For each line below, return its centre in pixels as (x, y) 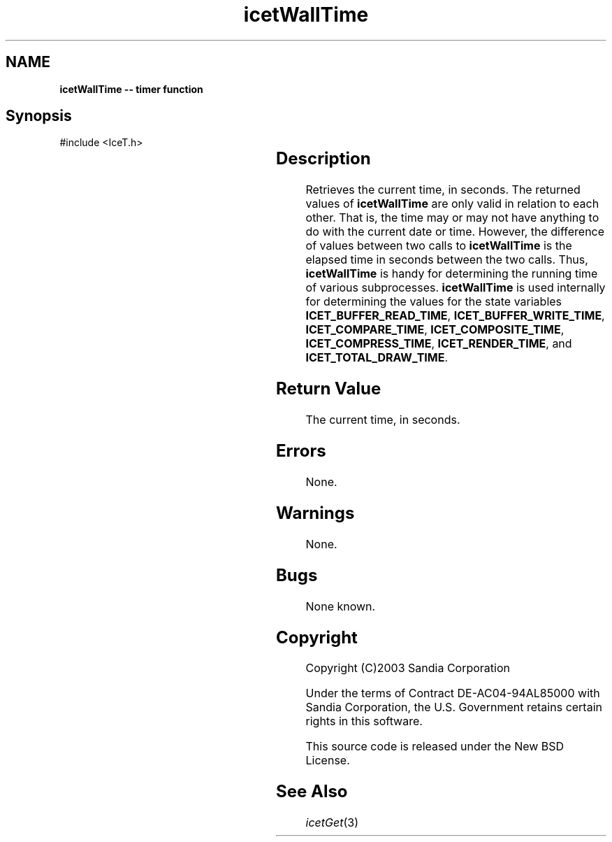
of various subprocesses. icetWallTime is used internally (456, 288)
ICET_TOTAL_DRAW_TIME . (377, 358)
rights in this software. (364, 721)
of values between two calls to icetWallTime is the (439, 246)
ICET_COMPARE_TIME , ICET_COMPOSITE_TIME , (435, 330)
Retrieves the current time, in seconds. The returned (443, 190)
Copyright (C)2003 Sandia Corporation (408, 668)
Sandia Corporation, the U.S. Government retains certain (454, 707)
